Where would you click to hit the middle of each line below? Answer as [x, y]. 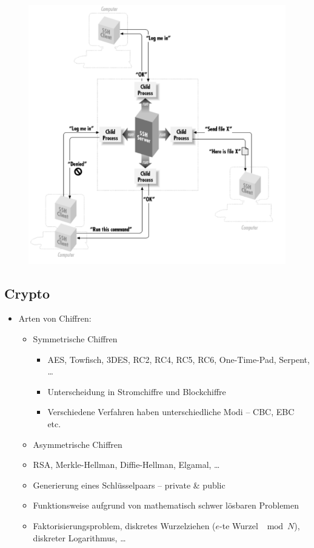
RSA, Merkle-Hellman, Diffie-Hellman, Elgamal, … [126, 465]
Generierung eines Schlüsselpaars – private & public [129, 485]
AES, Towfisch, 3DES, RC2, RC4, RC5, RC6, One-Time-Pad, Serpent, [179, 359]
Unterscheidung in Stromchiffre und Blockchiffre [137, 391]
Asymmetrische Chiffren [78, 444]
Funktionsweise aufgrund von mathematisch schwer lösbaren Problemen [166, 505]
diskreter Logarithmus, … [79, 537]
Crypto [27, 293]
